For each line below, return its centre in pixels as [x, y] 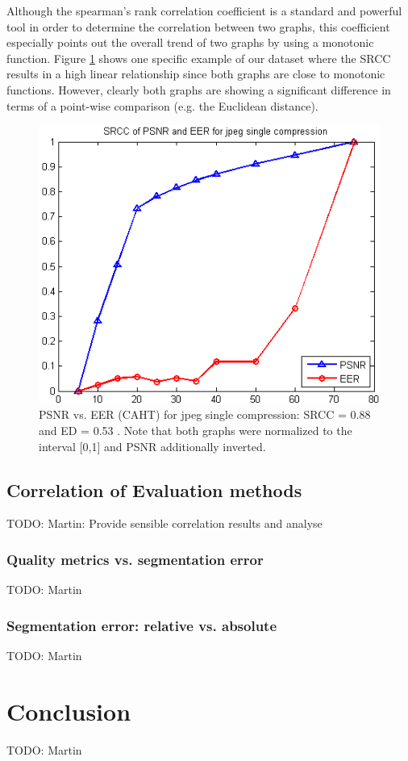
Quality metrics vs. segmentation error [135, 559]
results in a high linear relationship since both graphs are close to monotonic [196, 74]
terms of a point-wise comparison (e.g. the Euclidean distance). [162, 105]
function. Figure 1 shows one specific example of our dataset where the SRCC [199, 58]
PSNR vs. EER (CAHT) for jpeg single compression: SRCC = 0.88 [205, 414]
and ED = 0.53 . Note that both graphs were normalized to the [196, 430]
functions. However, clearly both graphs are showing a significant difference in [199, 89]
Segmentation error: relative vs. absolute [142, 625]
